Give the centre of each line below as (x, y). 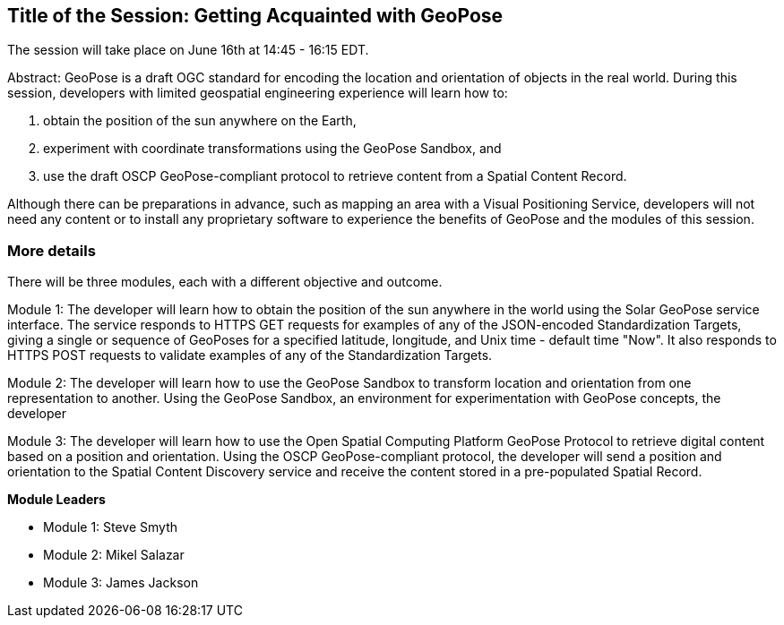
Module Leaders (56, 500)
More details (52, 250)
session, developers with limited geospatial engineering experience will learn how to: (258, 93)
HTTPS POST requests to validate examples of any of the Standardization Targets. (250, 355)
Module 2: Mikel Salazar (114, 555)
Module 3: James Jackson (121, 583)
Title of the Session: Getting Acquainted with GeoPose (255, 16)
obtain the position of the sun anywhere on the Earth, (200, 121)
